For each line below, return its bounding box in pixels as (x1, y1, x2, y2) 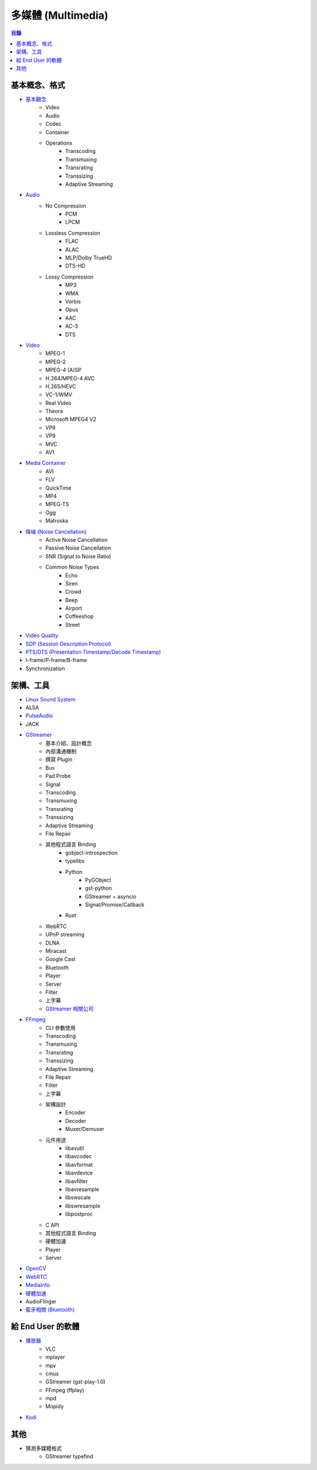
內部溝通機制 (45, 748, 76, 755)
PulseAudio (25, 712, 53, 719)
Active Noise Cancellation (45, 536, 108, 543)
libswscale (65, 1194, 91, 1201)
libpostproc (65, 1210, 93, 1218)
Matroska (45, 517, 69, 524)
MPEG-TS (45, 501, 69, 508)
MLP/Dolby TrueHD (65, 254, 113, 261)
